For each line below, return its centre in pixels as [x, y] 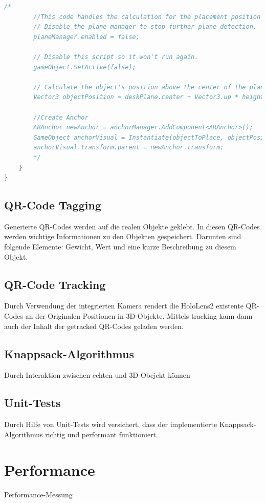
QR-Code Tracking [55, 284]
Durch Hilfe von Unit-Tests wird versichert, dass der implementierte [111, 424]
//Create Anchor [61, 117]
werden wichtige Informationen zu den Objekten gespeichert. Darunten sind [123, 236]
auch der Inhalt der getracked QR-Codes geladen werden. [94, 326]
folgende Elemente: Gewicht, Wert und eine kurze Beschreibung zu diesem [120, 247]
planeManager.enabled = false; [86, 37]
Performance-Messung [38, 494]
